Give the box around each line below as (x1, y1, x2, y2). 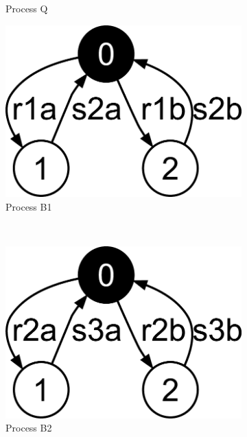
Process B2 (5, 421, 52, 435)
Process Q (5, 1, 48, 15)
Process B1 (5, 199, 52, 213)
